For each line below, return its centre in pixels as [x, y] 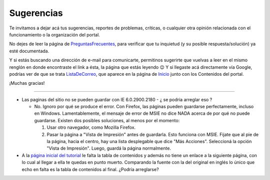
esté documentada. [29, 51]
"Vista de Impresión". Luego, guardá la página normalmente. [109, 148]
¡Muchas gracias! [27, 83]
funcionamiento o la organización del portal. [54, 34]
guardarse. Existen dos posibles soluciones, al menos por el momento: [107, 120]
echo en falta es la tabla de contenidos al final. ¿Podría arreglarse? [90, 169]
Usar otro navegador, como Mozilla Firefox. [91, 128]
